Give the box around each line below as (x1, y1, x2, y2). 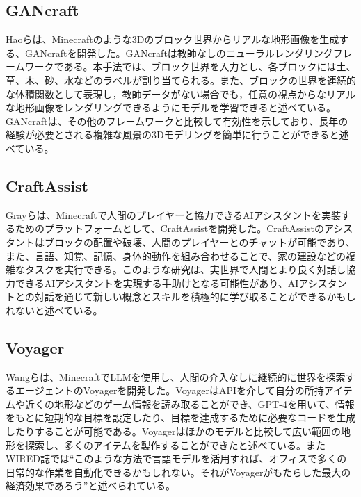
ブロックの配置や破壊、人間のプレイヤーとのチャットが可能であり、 (44, 234, 355, 249)
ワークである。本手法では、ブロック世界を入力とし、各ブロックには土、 (24, 59, 356, 74)
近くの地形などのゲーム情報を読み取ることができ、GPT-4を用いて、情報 (24, 396, 355, 411)
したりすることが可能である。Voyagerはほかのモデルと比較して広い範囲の (6, 424, 342, 439)
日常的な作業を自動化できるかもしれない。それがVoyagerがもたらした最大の (6, 464, 351, 479)
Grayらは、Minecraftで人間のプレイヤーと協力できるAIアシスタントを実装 (6, 207, 341, 222)
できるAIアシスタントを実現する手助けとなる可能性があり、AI (15, 275, 299, 290)
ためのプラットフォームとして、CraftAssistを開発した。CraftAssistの (15, 221, 324, 236)
